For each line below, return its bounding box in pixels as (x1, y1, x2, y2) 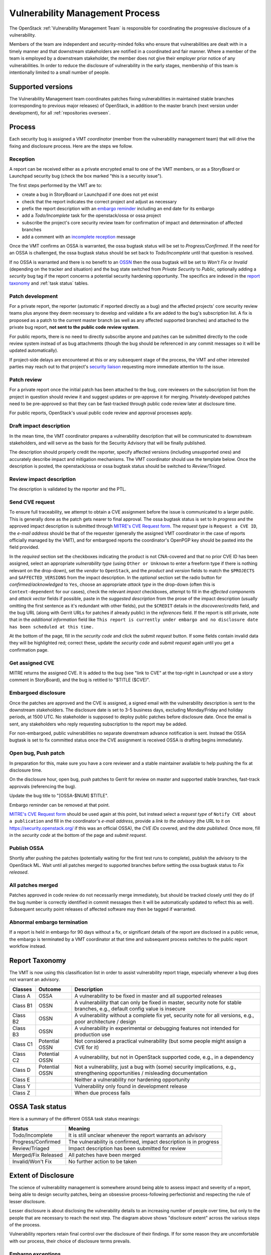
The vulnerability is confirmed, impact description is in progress (68, 1138, 219, 1145)
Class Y (12, 1082, 31, 1089)
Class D (12, 1066, 31, 1073)
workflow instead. (9, 943, 47, 949)
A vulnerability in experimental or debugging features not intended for (74, 1025, 239, 1032)
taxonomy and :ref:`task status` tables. (9, 280, 89, 286)
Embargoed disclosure (9, 689, 66, 696)
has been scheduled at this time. (9, 624, 94, 630)
